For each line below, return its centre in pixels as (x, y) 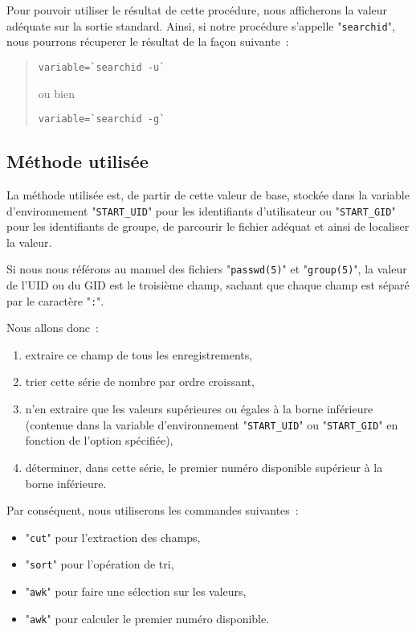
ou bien (56, 93)
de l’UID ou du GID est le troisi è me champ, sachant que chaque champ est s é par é (208, 285)
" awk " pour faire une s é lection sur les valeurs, (136, 591)
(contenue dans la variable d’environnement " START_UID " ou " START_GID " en (212, 424)
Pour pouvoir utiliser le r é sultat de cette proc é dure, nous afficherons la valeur (197, 10)
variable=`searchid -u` (102, 67)
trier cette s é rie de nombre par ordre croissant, (140, 382)
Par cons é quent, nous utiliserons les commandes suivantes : (153, 510)
